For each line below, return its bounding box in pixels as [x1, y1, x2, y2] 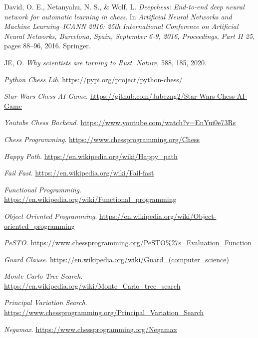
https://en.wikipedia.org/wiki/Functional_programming [4, 194, 177, 204]
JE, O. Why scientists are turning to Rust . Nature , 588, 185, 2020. [4, 57, 207, 67]
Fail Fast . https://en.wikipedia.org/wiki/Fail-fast [4, 168, 154, 178]
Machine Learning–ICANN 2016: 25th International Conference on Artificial [4, 21, 239, 31]
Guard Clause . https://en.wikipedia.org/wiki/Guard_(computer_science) [4, 254, 229, 264]
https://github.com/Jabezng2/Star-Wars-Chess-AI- [90, 91, 248, 101]
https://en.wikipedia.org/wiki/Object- [99, 210, 217, 221]
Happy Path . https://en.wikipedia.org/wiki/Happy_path [4, 151, 178, 161]
